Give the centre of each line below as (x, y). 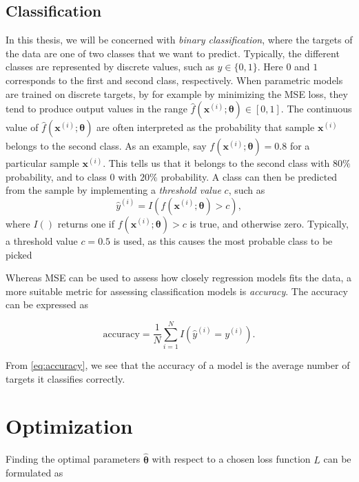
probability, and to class (56, 176)
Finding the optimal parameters (73, 459)
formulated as (34, 473)
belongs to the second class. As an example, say (106, 146)
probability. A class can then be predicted (249, 176)
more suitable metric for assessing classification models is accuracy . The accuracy (177, 291)
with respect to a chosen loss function (231, 459)
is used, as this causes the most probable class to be (223, 240)
